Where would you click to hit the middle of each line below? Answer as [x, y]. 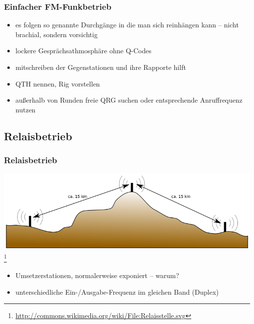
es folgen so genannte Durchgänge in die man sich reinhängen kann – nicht [127, 25]
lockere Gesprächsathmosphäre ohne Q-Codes [83, 51]
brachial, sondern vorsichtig [56, 34]
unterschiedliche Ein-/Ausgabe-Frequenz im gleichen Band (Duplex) [117, 292]
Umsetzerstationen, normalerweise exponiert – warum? [97, 275]
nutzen [25, 109]
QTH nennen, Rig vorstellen [58, 83]
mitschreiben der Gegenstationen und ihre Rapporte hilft [101, 67]
